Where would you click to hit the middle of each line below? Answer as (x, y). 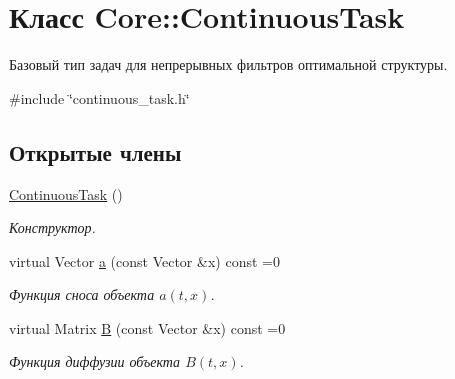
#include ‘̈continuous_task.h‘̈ (99, 97)
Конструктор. (52, 227)
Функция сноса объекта (82, 294)
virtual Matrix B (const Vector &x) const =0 (147, 327)
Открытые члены (95, 151)
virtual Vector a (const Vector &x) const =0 (144, 260)
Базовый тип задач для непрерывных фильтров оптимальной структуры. (228, 64)
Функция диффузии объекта (95, 361)
